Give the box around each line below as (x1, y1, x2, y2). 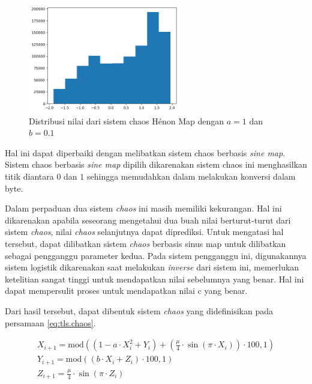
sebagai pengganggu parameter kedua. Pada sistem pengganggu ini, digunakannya (5, 249, 307, 261)
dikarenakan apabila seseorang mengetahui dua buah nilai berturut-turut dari (5, 213, 291, 226)
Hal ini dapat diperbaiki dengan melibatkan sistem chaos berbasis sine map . (5, 146, 286, 159)
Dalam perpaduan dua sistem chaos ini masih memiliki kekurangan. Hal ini (5, 202, 282, 215)
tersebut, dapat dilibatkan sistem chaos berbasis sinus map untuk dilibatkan (5, 237, 286, 249)
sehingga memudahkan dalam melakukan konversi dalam (86, 170, 296, 183)
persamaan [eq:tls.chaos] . (5, 316, 96, 329)
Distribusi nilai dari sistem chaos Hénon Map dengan (29, 114, 224, 127)
